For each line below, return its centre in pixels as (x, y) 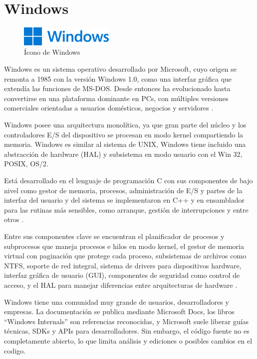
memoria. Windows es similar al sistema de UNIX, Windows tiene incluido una (125, 144)
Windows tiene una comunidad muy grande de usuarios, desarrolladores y (117, 301)
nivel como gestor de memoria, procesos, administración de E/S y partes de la (123, 190)
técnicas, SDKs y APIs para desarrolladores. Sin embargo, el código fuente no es (127, 331)
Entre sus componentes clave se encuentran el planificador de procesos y (114, 236)
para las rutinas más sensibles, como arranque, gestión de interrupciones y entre (126, 209)
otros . (14, 219)
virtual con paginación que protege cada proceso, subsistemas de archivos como (125, 256)
